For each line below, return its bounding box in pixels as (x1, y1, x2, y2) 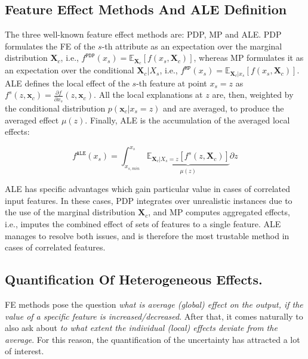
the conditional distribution (5, 102, 106, 114)
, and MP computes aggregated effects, (148, 206, 290, 218)
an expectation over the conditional (5, 64, 134, 76)
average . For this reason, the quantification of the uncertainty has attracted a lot (5, 333, 300, 345)
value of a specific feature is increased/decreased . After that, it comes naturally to (5, 310, 303, 322)
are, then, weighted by (212, 88, 294, 101)
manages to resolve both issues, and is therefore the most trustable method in (5, 229, 289, 242)
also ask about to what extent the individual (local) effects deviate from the (5, 321, 278, 334)
